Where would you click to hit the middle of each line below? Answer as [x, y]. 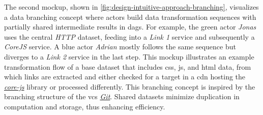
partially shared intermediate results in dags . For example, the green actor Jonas [130, 27]
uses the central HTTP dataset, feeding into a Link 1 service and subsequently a [129, 36]
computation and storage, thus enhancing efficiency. [85, 106]
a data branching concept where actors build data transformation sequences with [130, 17]
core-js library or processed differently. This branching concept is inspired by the [130, 86]
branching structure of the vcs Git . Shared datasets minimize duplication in [122, 96]
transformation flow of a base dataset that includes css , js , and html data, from [128, 66]
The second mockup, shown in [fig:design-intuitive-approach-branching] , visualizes [131, 7]
